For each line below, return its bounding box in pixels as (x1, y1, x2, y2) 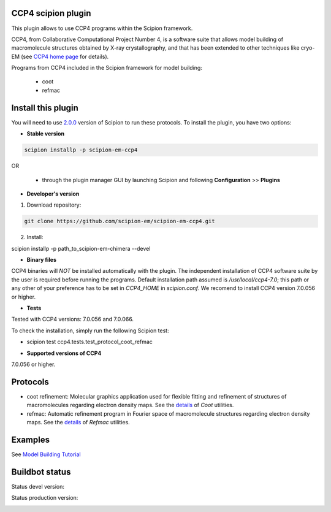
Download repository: (26, 201, 82, 208)
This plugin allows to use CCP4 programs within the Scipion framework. (11, 25, 193, 32)
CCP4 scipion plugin (11, 8, 91, 18)
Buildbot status (11, 467, 71, 477)
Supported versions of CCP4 (26, 350, 102, 357)
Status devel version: (11, 483, 64, 490)
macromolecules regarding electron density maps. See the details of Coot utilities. (26, 402, 234, 409)
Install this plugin (11, 102, 79, 113)
